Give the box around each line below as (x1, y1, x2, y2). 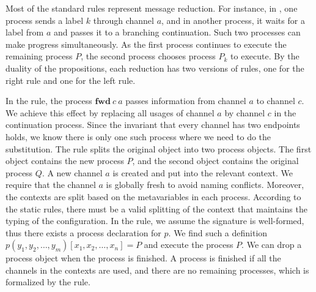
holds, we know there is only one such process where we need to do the (6, 130, 271, 143)
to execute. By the (230, 50, 299, 62)
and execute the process (144, 238, 233, 251)
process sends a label (6, 13, 84, 26)
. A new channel (42, 166, 103, 179)
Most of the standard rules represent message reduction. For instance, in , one (6, 2, 298, 14)
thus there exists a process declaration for (6, 226, 161, 239)
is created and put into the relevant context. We (112, 166, 293, 179)
